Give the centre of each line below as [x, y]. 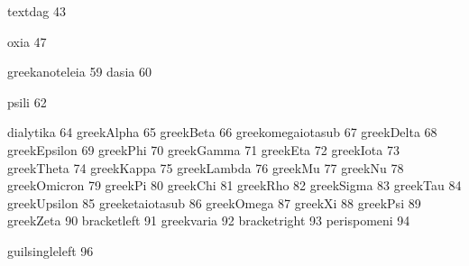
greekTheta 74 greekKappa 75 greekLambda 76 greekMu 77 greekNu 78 [206, 167]
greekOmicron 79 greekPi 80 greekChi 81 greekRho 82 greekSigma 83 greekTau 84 [234, 185]
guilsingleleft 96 [51, 250]
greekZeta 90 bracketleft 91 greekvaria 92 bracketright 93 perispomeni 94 [209, 220]
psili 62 [27, 101]
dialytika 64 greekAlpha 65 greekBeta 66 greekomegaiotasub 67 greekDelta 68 [222, 132]
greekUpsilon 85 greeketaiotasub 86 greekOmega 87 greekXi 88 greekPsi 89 [214, 202]
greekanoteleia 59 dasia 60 [79, 72]
